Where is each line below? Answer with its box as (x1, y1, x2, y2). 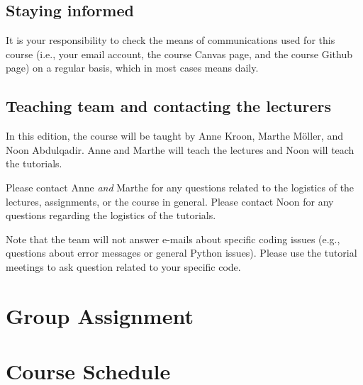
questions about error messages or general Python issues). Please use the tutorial (6, 245, 357, 260)
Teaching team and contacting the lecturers (6, 95, 332, 117)
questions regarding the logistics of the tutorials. (6, 208, 216, 223)
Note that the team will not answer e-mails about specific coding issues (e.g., (6, 231, 340, 246)
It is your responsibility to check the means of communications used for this (6, 33, 335, 48)
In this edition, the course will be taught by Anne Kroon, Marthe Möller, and (6, 128, 343, 143)
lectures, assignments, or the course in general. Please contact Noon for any (6, 194, 334, 208)
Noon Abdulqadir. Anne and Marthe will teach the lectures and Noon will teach (6, 142, 354, 157)
